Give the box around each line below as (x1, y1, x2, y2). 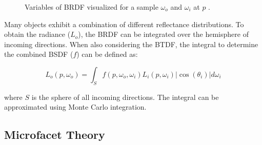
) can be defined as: (76, 49, 138, 59)
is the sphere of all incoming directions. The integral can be (31, 91, 219, 102)
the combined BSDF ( (4, 49, 73, 59)
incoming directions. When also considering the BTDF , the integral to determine (4, 38, 258, 49)
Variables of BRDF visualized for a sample (25, 2, 158, 12)
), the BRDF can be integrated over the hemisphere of (78, 29, 249, 39)
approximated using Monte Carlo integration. (4, 101, 147, 112)
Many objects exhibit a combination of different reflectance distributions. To (4, 18, 244, 29)
